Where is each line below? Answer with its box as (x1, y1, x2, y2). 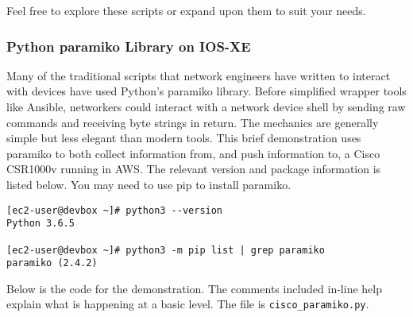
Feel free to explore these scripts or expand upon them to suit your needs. (6, 2, 366, 18)
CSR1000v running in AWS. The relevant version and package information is (6, 160, 381, 177)
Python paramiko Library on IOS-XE (6, 36, 251, 56)
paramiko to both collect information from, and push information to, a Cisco (6, 145, 380, 161)
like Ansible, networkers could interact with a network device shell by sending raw (6, 99, 406, 114)
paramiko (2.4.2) (6, 257, 98, 269)
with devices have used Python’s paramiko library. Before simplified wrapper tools (6, 83, 407, 99)
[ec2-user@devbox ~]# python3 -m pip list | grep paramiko (6, 244, 325, 256)
